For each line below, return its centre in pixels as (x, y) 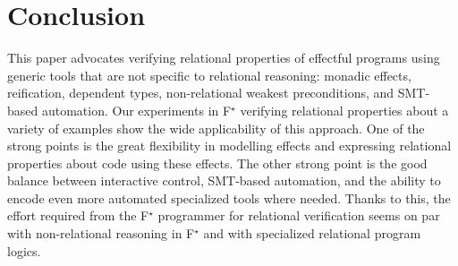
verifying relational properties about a (344, 110)
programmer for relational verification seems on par (299, 215)
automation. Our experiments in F (136, 110)
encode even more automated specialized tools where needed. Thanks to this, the (229, 197)
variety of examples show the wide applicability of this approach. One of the (216, 128)
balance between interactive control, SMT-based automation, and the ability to (224, 180)
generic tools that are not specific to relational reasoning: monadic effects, (209, 75)
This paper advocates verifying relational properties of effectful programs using (224, 58)
